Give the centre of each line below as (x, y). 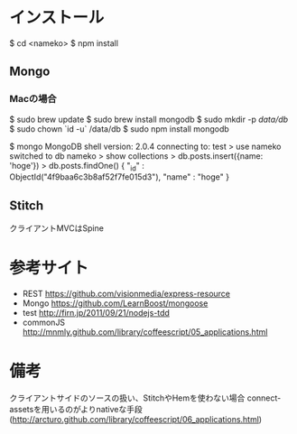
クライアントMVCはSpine (56, 228)
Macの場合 (33, 99)
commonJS (44, 323)
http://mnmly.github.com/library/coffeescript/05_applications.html (145, 332)
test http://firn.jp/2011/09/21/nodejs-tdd (96, 313)
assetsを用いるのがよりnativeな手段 (76, 410)
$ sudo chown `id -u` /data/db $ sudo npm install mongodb (120, 129)
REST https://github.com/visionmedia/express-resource (126, 294)
